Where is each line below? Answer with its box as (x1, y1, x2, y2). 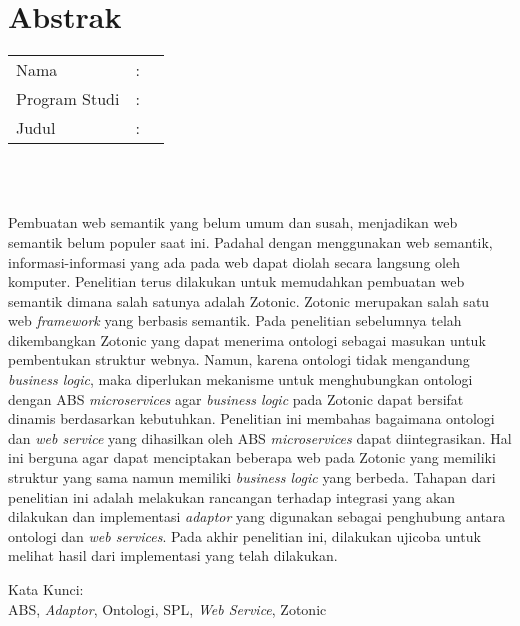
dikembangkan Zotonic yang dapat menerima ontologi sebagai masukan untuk (8, 329, 486, 350)
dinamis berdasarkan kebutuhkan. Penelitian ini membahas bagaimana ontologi (8, 408, 495, 429)
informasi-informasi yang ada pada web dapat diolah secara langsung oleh (8, 251, 460, 272)
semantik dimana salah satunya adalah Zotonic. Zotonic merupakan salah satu (8, 290, 490, 311)
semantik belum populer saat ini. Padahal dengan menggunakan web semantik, (8, 231, 493, 252)
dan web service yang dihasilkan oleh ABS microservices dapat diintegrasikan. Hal (8, 427, 512, 448)
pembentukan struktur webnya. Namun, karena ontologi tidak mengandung (8, 349, 470, 370)
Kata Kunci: (8, 579, 84, 599)
